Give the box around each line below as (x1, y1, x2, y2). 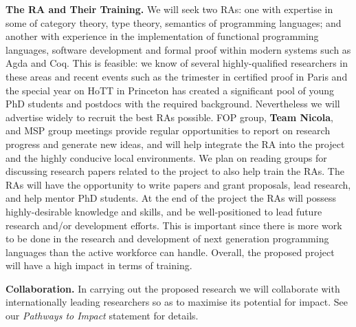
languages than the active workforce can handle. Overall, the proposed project (5, 244, 335, 259)
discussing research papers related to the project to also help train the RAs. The (5, 164, 344, 178)
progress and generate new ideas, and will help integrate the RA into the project (5, 136, 345, 151)
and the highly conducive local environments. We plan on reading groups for (5, 150, 327, 165)
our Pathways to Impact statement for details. (5, 308, 199, 323)
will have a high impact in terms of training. (5, 258, 192, 273)
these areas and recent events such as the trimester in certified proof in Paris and (5, 69, 348, 83)
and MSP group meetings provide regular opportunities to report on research (5, 123, 331, 138)
